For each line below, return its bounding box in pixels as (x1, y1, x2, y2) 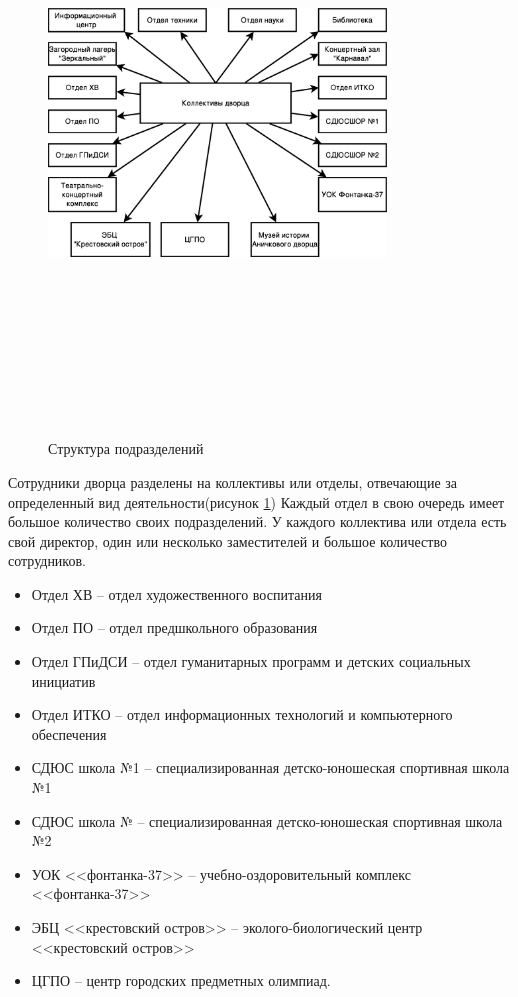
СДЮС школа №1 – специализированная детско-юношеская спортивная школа (31, 757, 510, 778)
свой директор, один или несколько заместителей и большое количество (8, 530, 447, 551)
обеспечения (31, 723, 107, 744)
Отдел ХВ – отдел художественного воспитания (31, 583, 322, 604)
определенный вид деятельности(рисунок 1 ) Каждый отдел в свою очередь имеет (8, 491, 505, 512)
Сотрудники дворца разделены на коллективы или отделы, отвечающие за (8, 471, 457, 492)
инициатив (31, 670, 96, 691)
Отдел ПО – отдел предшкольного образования (31, 617, 318, 638)
